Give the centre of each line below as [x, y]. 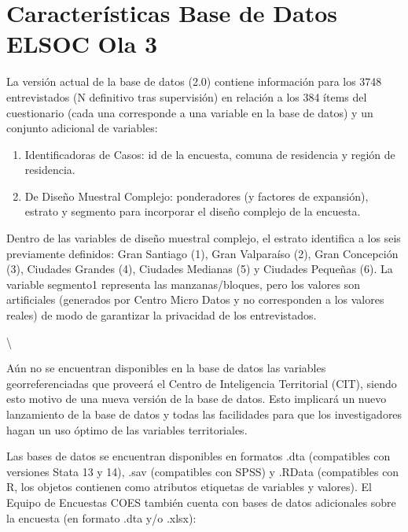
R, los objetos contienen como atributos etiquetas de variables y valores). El [189, 487]
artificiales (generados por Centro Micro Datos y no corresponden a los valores [195, 299]
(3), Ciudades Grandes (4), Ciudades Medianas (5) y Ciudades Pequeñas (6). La [200, 269]
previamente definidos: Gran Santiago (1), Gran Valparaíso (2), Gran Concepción [202, 253]
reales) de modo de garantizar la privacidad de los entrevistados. [162, 315]
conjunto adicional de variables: [82, 128]
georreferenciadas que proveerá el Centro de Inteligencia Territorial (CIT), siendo [202, 383]
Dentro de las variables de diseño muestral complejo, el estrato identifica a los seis [204, 238]
